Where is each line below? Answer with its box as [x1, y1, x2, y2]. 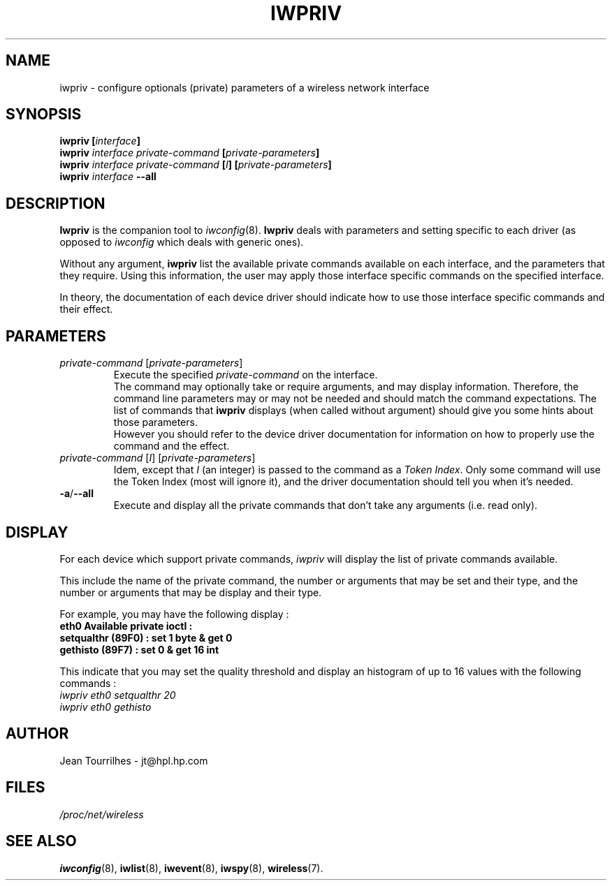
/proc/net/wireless [59, 808, 144, 820]
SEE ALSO [6, 832, 77, 850]
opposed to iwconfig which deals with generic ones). [59, 236, 304, 249]
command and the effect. [113, 440, 230, 452]
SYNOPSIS [6, 105, 82, 124]
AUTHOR [6, 725, 69, 743]
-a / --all [59, 487, 94, 500]
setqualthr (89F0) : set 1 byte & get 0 [59, 631, 233, 644]
